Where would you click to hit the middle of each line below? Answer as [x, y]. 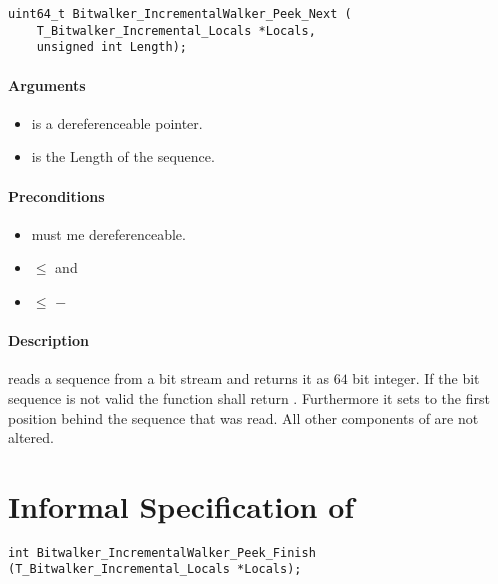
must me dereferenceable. [108, 233]
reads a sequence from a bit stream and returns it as [168, 378]
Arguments [47, 84]
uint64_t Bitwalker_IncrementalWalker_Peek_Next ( [180, 14]
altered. [31, 437]
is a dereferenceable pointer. [117, 122]
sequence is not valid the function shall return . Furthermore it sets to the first [249, 397]
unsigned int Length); [111, 47]
